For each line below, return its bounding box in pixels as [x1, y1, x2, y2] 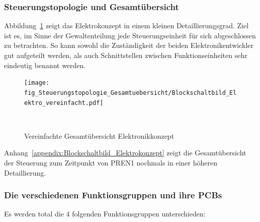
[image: [24, 79, 50, 87]
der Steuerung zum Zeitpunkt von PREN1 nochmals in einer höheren [4, 157, 217, 168]
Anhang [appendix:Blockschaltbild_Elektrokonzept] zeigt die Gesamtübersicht [4, 147, 246, 158]
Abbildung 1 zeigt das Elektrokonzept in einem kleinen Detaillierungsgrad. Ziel [4, 20, 249, 31]
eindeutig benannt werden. [4, 60, 86, 70]
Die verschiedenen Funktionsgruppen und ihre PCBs [4, 189, 222, 201]
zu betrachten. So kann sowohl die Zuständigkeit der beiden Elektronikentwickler [4, 40, 253, 50]
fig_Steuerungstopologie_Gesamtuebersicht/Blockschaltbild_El [24, 89, 237, 96]
